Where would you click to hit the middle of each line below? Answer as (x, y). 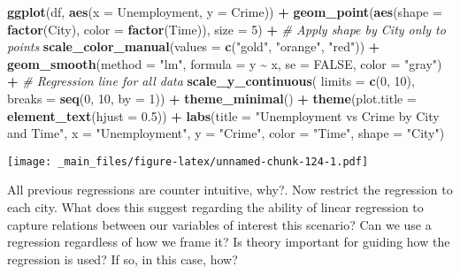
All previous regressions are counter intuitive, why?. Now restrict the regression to (230, 190)
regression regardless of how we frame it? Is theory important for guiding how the (229, 242)
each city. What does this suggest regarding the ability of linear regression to (215, 207)
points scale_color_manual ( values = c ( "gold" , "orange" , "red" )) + (194, 46)
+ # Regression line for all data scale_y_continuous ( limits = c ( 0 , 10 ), (211, 81)
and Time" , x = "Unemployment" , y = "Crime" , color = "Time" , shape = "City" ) (226, 133)
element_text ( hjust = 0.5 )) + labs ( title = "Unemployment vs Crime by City (223, 115)
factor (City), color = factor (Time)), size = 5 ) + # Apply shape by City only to (226, 29)
